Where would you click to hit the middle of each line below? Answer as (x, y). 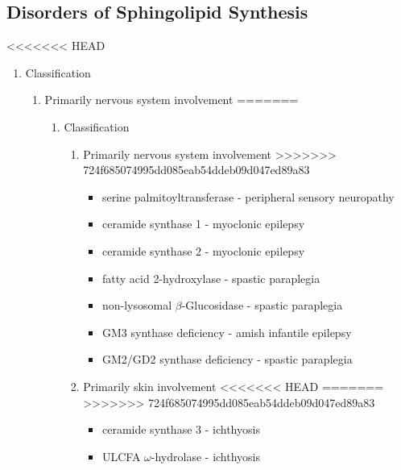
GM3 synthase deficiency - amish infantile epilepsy (227, 332)
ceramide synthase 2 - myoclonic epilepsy (203, 250)
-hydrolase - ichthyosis (206, 456)
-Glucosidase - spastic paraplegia (262, 305)
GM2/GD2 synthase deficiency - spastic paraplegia (227, 359)
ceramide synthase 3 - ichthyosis (181, 429)
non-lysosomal (137, 305)
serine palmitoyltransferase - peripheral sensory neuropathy (248, 196)
